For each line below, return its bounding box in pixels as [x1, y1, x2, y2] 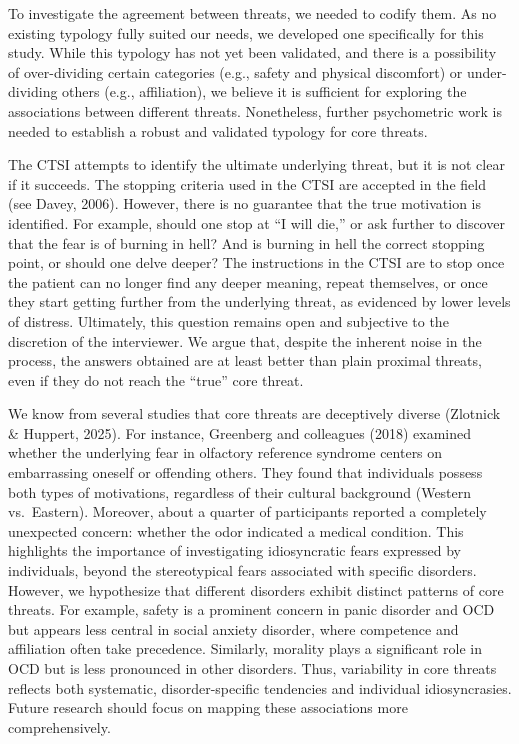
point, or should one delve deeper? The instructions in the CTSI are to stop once [8, 252, 505, 273]
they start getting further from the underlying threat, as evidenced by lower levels [8, 291, 511, 312]
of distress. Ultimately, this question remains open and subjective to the [8, 310, 449, 331]
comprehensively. [8, 716, 111, 737]
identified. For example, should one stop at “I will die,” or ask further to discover [8, 212, 505, 233]
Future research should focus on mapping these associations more [8, 697, 408, 718]
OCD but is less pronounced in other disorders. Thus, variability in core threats [8, 658, 497, 678]
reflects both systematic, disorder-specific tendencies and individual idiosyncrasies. [8, 677, 512, 698]
